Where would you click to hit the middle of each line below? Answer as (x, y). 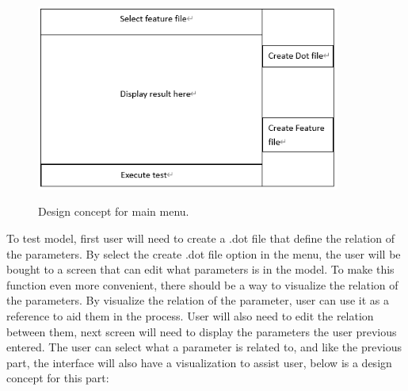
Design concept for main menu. (114, 211)
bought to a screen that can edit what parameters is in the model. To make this (200, 269)
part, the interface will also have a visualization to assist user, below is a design (199, 362)
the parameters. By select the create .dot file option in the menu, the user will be (204, 253)
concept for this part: (58, 378)
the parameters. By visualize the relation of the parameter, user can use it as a (198, 300)
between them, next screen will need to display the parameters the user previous (202, 331)
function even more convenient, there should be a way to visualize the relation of (202, 284)
